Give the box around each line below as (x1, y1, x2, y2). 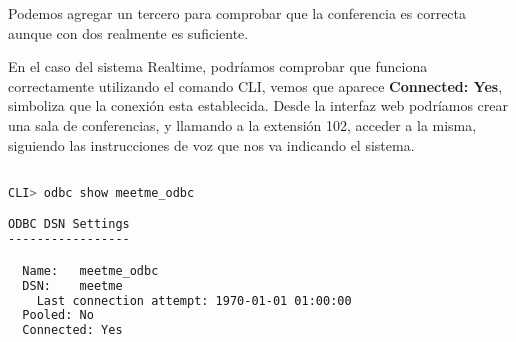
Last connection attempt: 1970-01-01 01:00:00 (36, 293, 352, 308)
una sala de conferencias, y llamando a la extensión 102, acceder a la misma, (8, 114, 477, 135)
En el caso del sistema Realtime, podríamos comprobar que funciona (8, 56, 428, 77)
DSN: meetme (22, 278, 123, 293)
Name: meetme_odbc (22, 263, 159, 278)
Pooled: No (22, 308, 94, 323)
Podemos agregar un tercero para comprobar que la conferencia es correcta (8, 3, 467, 23)
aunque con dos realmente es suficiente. (8, 22, 249, 43)
